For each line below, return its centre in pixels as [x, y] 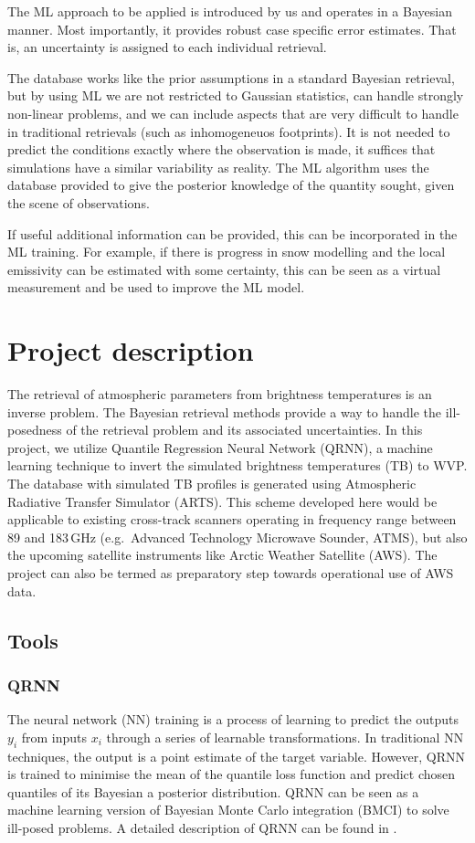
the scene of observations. [79, 202]
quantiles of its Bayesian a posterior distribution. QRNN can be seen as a [213, 791]
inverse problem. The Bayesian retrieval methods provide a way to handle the [225, 411]
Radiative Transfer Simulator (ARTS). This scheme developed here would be [222, 501]
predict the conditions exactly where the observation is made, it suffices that [222, 149]
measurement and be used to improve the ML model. [156, 287]
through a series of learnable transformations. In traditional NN [285, 737]
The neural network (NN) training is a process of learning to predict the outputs [233, 719]
